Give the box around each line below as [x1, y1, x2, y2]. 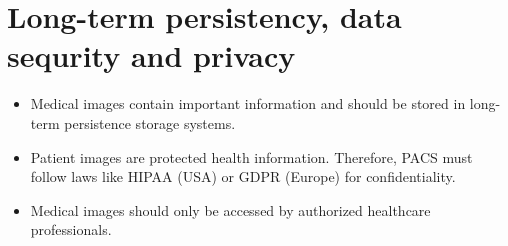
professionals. [30, 219, 112, 240]
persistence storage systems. [64, 112, 236, 133]
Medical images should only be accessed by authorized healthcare [30, 199, 431, 220]
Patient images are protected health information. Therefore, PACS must [30, 146, 473, 167]
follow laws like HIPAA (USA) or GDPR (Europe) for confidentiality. [30, 166, 456, 187]
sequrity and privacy [7, 35, 296, 76]
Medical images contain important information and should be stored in [30, 93, 466, 114]
